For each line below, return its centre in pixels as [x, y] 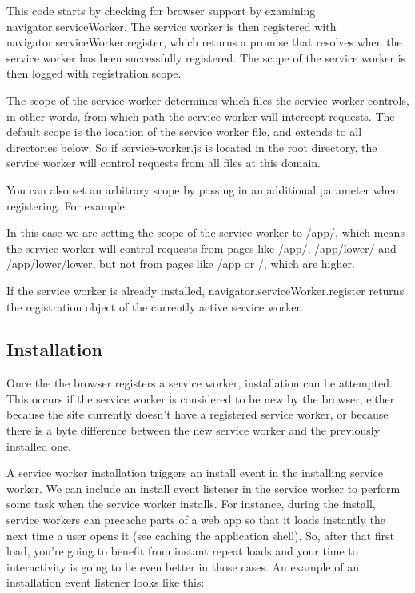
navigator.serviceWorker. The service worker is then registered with [172, 26]
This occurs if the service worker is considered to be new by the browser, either [201, 398]
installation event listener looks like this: [106, 582]
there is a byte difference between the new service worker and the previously [194, 430]
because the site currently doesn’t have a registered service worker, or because [198, 414]
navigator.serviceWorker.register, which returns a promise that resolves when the [204, 42]
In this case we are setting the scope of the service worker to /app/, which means [206, 232]
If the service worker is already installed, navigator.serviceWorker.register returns [206, 290]
